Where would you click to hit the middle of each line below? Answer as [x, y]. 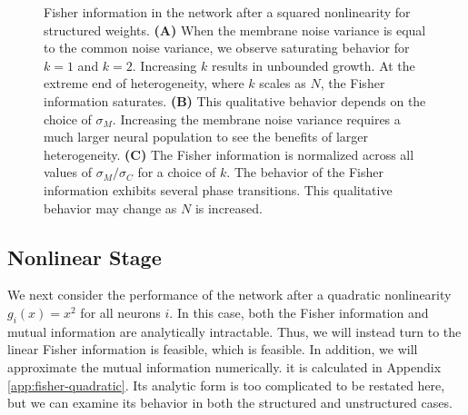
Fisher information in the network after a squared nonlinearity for [227, 12]
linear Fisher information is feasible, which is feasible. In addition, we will [213, 349]
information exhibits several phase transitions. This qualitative [218, 189]
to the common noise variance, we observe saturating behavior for [227, 48]
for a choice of [177, 172]
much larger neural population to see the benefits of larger [206, 137]
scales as [283, 83]
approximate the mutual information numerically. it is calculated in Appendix [224, 366]
